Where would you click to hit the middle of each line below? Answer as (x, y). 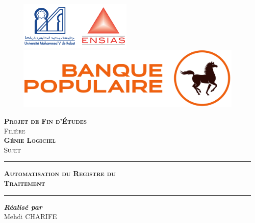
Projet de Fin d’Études (45, 121)
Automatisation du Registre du (60, 173)
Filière (15, 130)
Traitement (25, 183)
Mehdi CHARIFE (31, 216)
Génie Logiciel (30, 140)
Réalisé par (23, 207)
